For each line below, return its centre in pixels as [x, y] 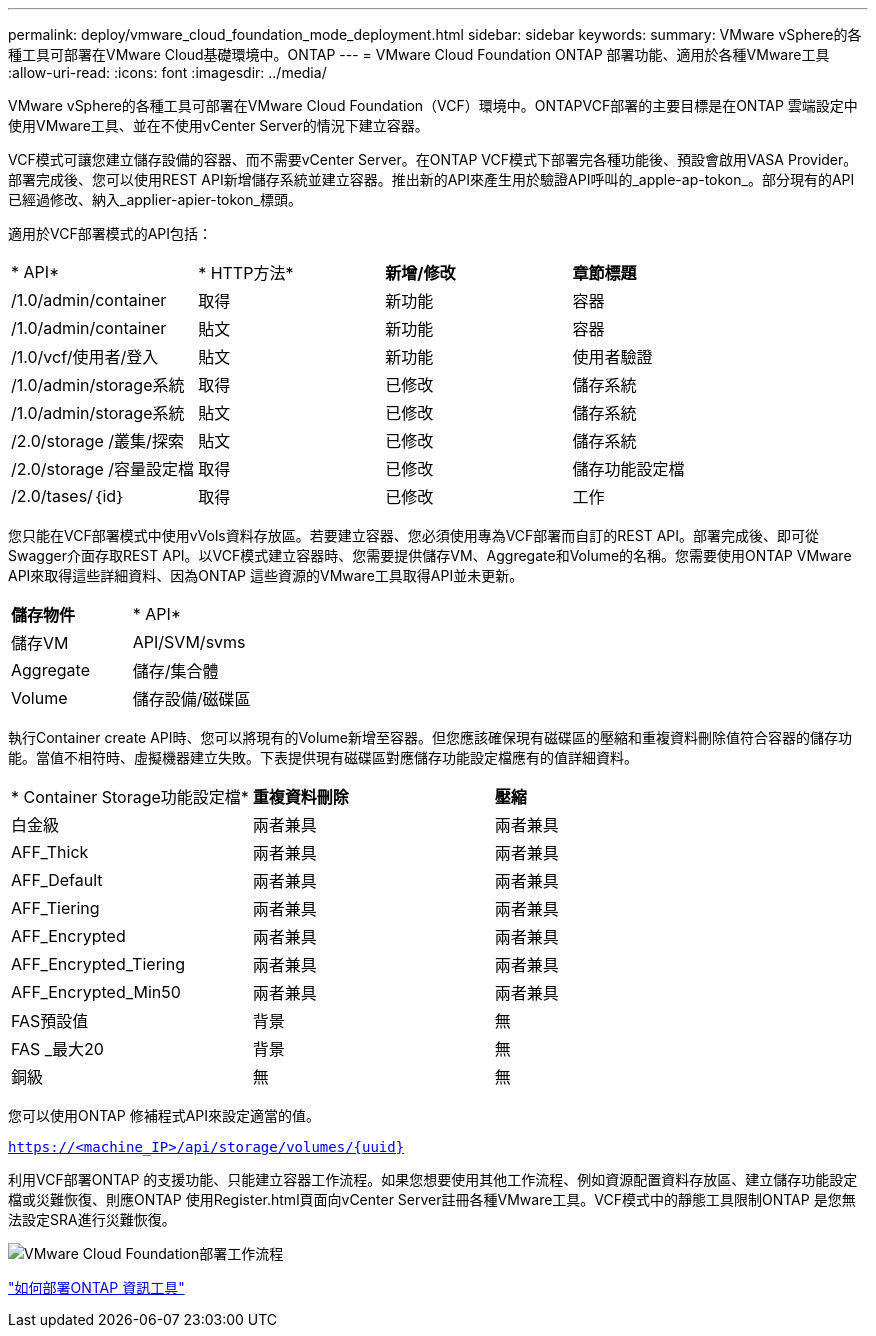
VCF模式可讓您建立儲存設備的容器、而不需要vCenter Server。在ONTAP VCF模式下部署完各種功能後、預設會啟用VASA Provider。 [433, 159]
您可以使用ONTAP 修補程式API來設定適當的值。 [164, 1115]
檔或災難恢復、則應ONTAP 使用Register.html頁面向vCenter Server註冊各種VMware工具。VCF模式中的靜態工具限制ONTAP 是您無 [432, 1199]
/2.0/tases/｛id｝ [68, 496]
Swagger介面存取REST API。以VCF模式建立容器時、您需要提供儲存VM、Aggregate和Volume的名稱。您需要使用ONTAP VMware [430, 555]
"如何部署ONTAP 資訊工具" [96, 1287]
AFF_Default [57, 880]
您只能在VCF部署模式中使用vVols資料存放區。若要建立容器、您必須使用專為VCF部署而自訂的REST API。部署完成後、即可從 [414, 535]
